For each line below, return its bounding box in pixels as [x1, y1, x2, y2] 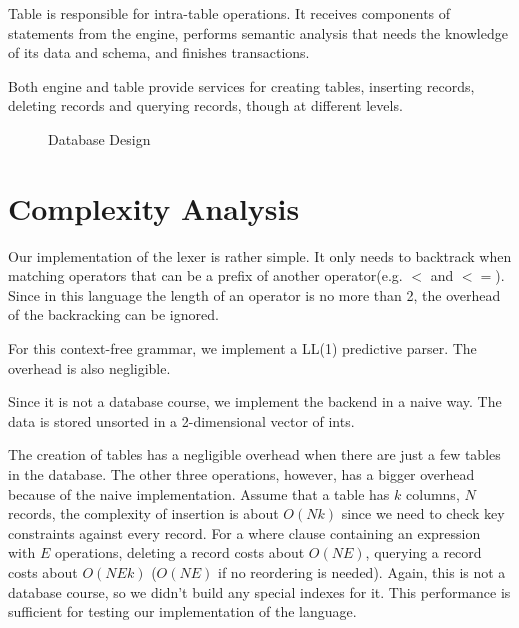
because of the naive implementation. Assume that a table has [8, 483, 390, 504]
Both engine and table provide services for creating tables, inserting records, [8, 75, 475, 96]
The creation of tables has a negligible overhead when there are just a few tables [8, 444, 501, 465]
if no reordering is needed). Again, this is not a [218, 562, 506, 582]
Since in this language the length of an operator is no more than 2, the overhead [8, 284, 501, 305]
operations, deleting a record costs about [54, 542, 305, 563]
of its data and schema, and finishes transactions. [8, 42, 310, 63]
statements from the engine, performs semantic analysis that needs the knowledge [8, 22, 508, 43]
